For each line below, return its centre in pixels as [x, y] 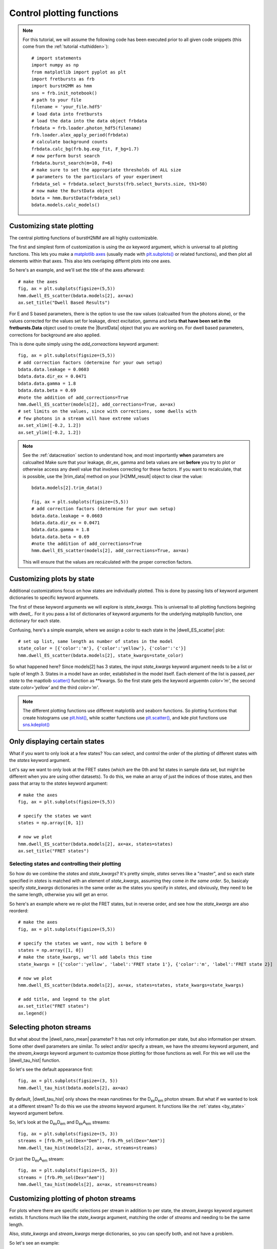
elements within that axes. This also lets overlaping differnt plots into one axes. [90, 261]
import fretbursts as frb [63, 79]
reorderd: [19, 911]
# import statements [57, 58]
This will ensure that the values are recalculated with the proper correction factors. [108, 562]
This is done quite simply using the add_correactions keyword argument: [84, 344]
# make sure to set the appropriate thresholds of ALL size [106, 170]
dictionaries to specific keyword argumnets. [54, 598]
